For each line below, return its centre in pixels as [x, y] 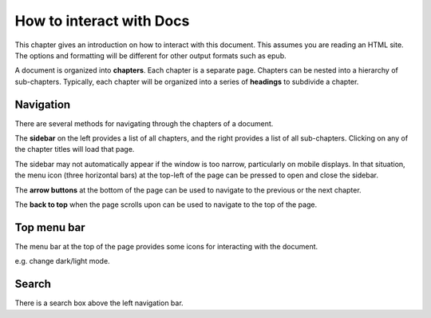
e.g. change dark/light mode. [63, 261]
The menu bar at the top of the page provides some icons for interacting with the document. [166, 246]
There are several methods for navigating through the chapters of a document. [144, 123]
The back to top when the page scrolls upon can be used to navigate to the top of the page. [166, 205]
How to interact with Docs [102, 21]
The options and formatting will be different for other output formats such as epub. [150, 55]
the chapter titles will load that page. [75, 149]
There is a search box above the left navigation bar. [99, 303]
